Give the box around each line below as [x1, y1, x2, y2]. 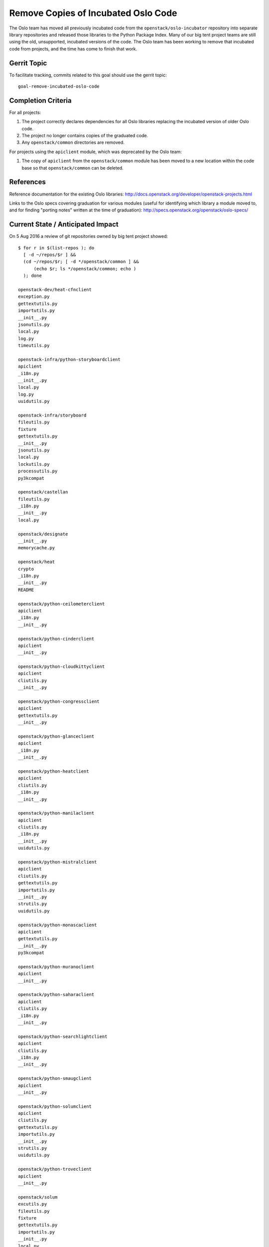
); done [23, 273, 42, 279]
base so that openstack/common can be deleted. [21, 165, 124, 171]
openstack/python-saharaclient [18, 992, 95, 998]
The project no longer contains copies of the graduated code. [21, 133, 148, 139]
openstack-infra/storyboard [18, 413, 87, 418]
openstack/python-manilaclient [18, 811, 95, 816]
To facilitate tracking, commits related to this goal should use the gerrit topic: [9, 72, 167, 78]
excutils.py [18, 1201, 47, 1207]
